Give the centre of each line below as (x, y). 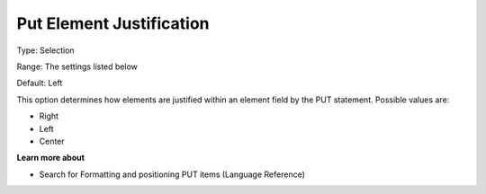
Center (52, 141)
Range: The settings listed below (77, 66)
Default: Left (40, 83)
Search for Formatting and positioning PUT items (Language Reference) (172, 174)
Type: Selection (46, 50)
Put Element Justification (113, 23)
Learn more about (51, 158)
